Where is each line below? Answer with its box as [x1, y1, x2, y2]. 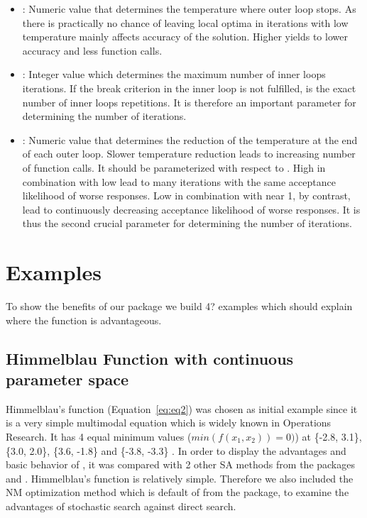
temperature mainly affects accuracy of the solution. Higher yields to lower [22, 29, 348, 44]
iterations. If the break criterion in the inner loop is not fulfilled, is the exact [22, 80, 356, 95]
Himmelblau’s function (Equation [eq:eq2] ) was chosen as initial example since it [6, 401, 358, 416]
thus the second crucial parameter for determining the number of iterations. [22, 216, 352, 231]
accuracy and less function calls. [22, 43, 163, 57]
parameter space [6, 368, 128, 390]
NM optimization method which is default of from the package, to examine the [6, 485, 349, 500]
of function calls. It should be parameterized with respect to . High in [22, 160, 326, 175]
